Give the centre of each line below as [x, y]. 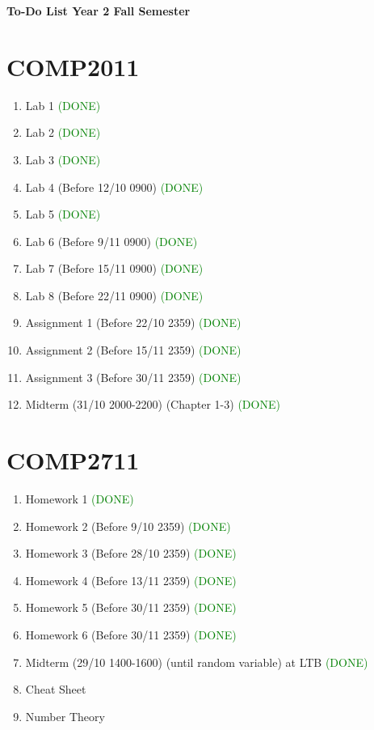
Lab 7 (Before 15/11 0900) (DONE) [114, 268]
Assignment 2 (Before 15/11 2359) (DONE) [133, 350]
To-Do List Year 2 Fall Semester [99, 11]
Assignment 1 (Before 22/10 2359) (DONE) [133, 323]
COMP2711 [73, 460]
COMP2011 [73, 66]
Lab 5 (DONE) [63, 214]
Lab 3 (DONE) [63, 159]
